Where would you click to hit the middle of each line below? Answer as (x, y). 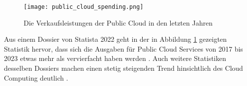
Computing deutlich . (36, 77)
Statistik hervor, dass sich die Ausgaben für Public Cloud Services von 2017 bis (123, 48)
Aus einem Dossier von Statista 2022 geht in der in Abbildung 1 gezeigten (115, 39)
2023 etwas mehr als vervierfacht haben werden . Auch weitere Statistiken (115, 58)
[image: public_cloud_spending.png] (84, 7)
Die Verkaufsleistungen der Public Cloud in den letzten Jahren (118, 22)
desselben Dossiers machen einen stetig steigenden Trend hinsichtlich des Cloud (123, 68)
